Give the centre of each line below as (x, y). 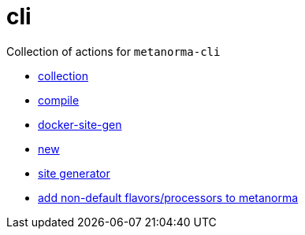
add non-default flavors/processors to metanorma (168, 197)
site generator (74, 173)
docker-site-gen (80, 124)
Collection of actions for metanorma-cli (113, 51)
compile (59, 100)
